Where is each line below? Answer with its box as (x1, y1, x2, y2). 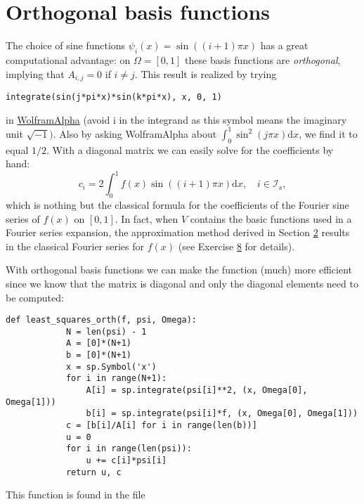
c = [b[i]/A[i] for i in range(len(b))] (65, 420, 257, 431)
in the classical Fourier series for (6, 238, 145, 253)
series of (6, 211, 40, 226)
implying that (6, 66, 65, 81)
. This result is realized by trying (134, 66, 277, 81)
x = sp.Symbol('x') (65, 361, 157, 372)
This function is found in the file (6, 487, 145, 502)
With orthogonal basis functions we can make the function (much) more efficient (6, 262, 353, 277)
